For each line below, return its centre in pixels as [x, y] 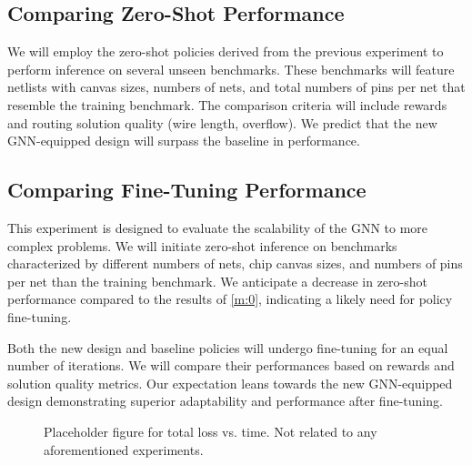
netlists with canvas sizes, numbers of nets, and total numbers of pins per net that [236, 87]
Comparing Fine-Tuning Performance [187, 190]
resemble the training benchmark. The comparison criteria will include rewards [227, 104]
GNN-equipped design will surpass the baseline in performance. [184, 141]
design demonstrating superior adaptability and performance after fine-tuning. [225, 401]
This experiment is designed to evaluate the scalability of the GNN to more [218, 227]
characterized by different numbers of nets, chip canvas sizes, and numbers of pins [235, 263]
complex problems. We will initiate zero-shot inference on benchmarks [202, 245]
